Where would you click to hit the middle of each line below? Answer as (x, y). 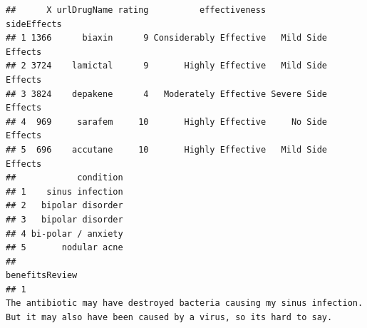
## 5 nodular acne (64, 248)
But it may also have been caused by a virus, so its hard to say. (169, 318)
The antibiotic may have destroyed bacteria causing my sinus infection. (185, 303)
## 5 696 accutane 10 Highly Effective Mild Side (167, 149)
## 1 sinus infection (64, 191)
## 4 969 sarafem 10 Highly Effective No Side (167, 122)
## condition (64, 178)
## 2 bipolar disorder (64, 206)
